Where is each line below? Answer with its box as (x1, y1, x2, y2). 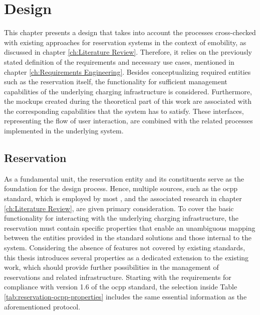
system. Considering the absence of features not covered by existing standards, (4, 242, 245, 253)
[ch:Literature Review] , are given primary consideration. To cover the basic (4, 203, 234, 213)
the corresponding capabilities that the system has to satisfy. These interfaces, (4, 105, 244, 116)
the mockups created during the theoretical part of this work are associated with (4, 96, 252, 106)
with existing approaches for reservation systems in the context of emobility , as (4, 37, 246, 47)
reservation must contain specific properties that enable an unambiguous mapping (4, 222, 255, 233)
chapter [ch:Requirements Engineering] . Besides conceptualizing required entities (4, 66, 251, 77)
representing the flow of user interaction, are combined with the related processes (4, 115, 253, 126)
